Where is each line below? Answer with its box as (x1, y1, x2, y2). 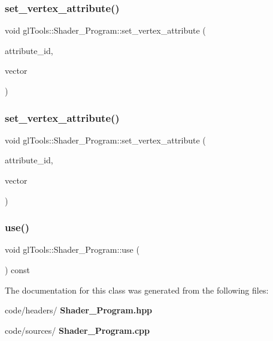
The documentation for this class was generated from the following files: (5, 283, 269, 296)
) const (5, 264, 31, 276)
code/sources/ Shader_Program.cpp (5, 324, 150, 336)
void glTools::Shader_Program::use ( (5, 243, 139, 256)
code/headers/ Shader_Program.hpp (5, 304, 153, 316)
